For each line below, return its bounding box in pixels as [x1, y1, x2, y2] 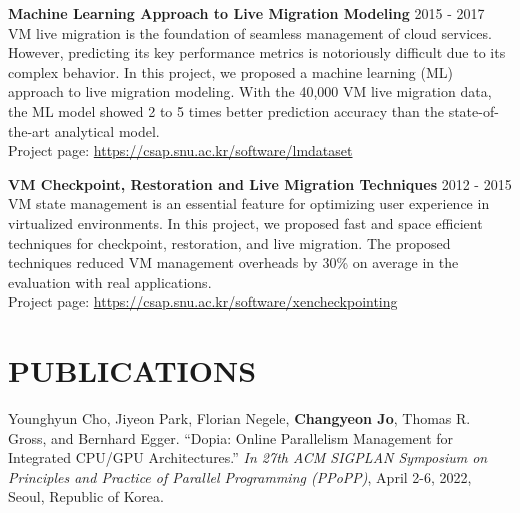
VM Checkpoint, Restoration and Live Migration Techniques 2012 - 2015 [8, 173, 512, 194]
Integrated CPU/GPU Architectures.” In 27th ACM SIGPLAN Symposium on [8, 447, 488, 468]
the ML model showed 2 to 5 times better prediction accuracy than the [8, 100, 444, 121]
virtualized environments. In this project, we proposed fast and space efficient [8, 212, 483, 233]
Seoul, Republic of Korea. [8, 486, 164, 507]
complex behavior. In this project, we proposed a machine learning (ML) [8, 61, 454, 82]
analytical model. [54, 120, 160, 141]
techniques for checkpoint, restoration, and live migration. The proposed [8, 232, 451, 253]
